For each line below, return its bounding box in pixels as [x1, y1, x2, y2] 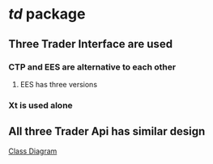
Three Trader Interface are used [8, 37, 173, 51]
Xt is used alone [8, 99, 73, 111]
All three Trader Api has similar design [8, 124, 206, 138]
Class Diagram [8, 146, 58, 156]
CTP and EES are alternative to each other [8, 61, 177, 73]
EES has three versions [19, 79, 98, 89]
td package [8, 5, 86, 23]
